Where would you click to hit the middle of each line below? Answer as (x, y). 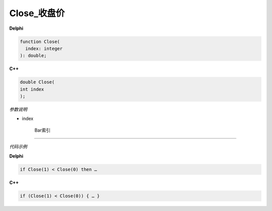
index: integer (44, 48)
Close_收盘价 (37, 13)
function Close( (40, 41)
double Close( (37, 82)
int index (32, 89)
